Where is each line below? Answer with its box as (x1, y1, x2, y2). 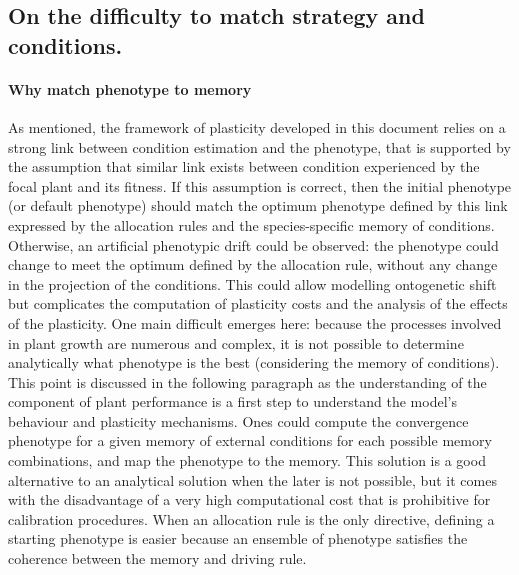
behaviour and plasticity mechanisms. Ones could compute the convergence (8, 410, 469, 431)
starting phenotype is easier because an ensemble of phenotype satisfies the (8, 528, 468, 549)
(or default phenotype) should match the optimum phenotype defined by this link (8, 195, 508, 216)
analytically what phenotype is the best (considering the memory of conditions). (8, 352, 500, 373)
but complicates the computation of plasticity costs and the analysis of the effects (8, 293, 508, 314)
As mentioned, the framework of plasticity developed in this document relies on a (8, 116, 506, 137)
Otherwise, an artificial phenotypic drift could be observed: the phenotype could (8, 234, 499, 255)
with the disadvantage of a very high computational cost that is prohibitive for (8, 489, 491, 510)
